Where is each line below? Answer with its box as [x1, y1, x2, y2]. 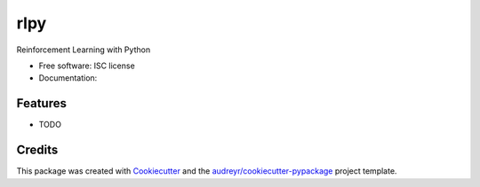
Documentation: [38, 73, 98, 83]
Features [16, 96, 67, 111]
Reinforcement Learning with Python [16, 44, 151, 55]
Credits [16, 143, 59, 158]
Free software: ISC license [38, 60, 135, 71]
